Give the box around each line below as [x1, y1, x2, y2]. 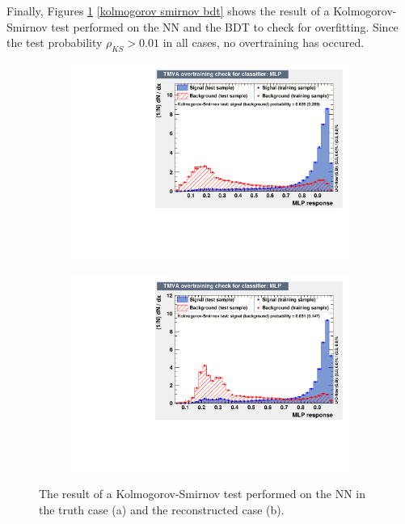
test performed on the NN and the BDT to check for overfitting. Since [51, 18, 399, 35]
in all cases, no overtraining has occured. [162, 34, 365, 51]
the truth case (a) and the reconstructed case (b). [39, 501, 285, 518]
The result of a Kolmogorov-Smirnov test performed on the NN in [39, 485, 366, 502]
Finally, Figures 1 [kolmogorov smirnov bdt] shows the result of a [6, 2, 330, 19]
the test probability [6, 34, 103, 51]
